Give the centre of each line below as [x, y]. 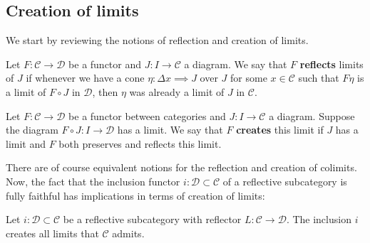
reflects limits [332, 64]
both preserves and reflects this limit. [140, 143]
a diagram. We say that [236, 64]
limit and [26, 143]
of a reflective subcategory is [285, 181]
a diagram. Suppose [312, 115]
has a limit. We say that [170, 130]
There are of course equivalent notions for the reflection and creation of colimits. [181, 167]
